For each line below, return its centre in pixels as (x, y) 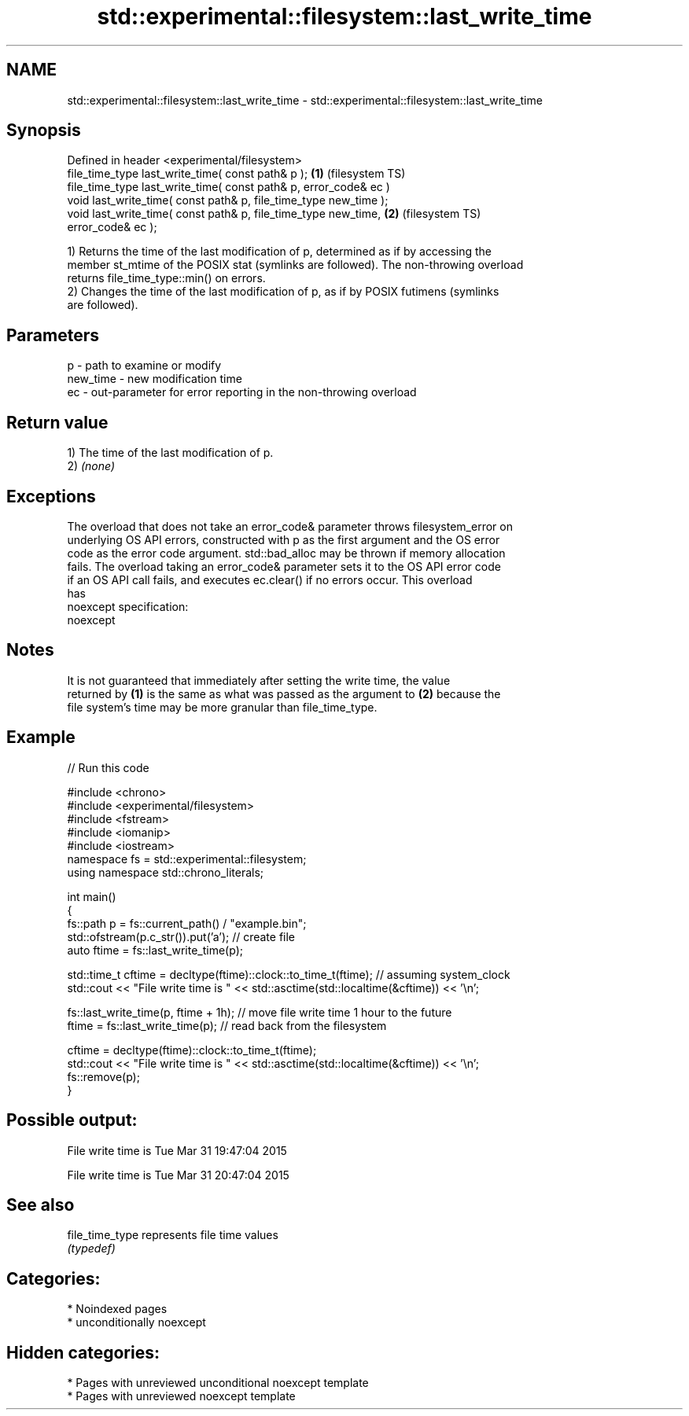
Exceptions (51, 496)
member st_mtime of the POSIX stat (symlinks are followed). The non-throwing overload (295, 265)
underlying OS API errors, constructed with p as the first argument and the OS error (284, 539)
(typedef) (91, 1249)
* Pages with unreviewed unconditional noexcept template (218, 1383)
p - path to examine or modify (144, 366)
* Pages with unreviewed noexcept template (181, 1396)
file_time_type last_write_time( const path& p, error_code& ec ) (228, 187)
